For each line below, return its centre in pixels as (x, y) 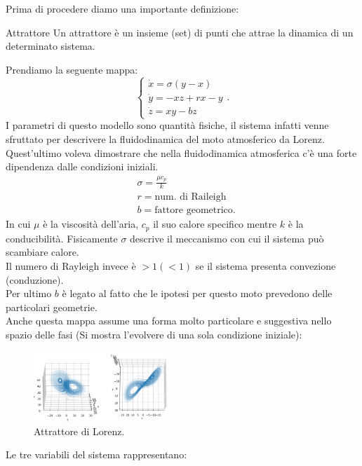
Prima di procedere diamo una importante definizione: (122, 8)
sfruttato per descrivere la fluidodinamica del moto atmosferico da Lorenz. (165, 139)
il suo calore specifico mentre (215, 224)
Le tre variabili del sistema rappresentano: (96, 454)
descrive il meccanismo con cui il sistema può (227, 238)
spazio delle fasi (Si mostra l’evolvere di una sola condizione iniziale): (154, 335)
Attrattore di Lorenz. (79, 431)
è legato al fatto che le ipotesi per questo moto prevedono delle (197, 293)
